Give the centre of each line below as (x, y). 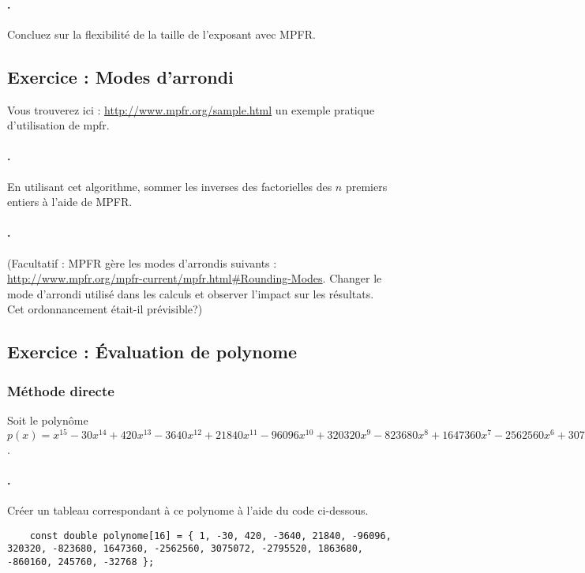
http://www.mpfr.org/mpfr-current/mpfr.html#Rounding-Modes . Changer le (195, 278)
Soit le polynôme (48, 419)
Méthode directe (61, 390)
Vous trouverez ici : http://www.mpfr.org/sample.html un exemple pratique (191, 109)
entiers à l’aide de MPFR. (70, 202)
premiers (366, 186)
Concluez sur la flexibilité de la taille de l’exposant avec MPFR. (161, 34)
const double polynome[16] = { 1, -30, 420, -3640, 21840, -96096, (210, 536)
